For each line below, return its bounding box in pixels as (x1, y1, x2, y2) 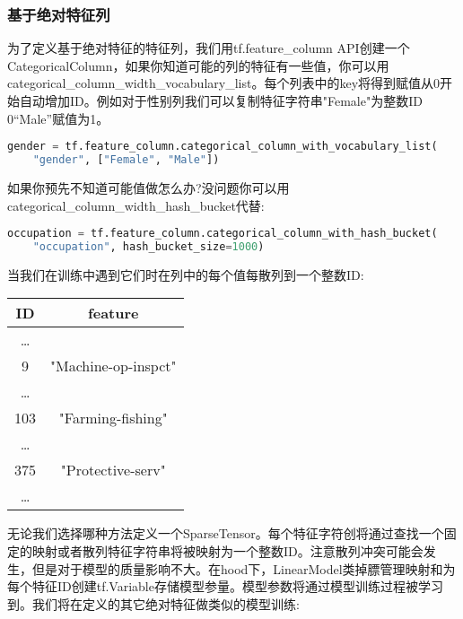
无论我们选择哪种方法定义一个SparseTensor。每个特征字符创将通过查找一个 (7, 524, 444, 543)
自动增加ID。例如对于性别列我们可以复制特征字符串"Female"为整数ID (19, 92, 423, 109)
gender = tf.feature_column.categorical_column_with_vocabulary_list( (7, 140, 438, 153)
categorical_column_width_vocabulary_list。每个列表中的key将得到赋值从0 (7, 74, 441, 92)
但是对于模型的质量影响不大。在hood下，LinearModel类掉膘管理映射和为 (31, 559, 456, 578)
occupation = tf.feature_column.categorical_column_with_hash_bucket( (7, 227, 438, 240)
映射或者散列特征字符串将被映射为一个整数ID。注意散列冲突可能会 (31, 542, 424, 561)
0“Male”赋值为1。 (7, 109, 109, 127)
